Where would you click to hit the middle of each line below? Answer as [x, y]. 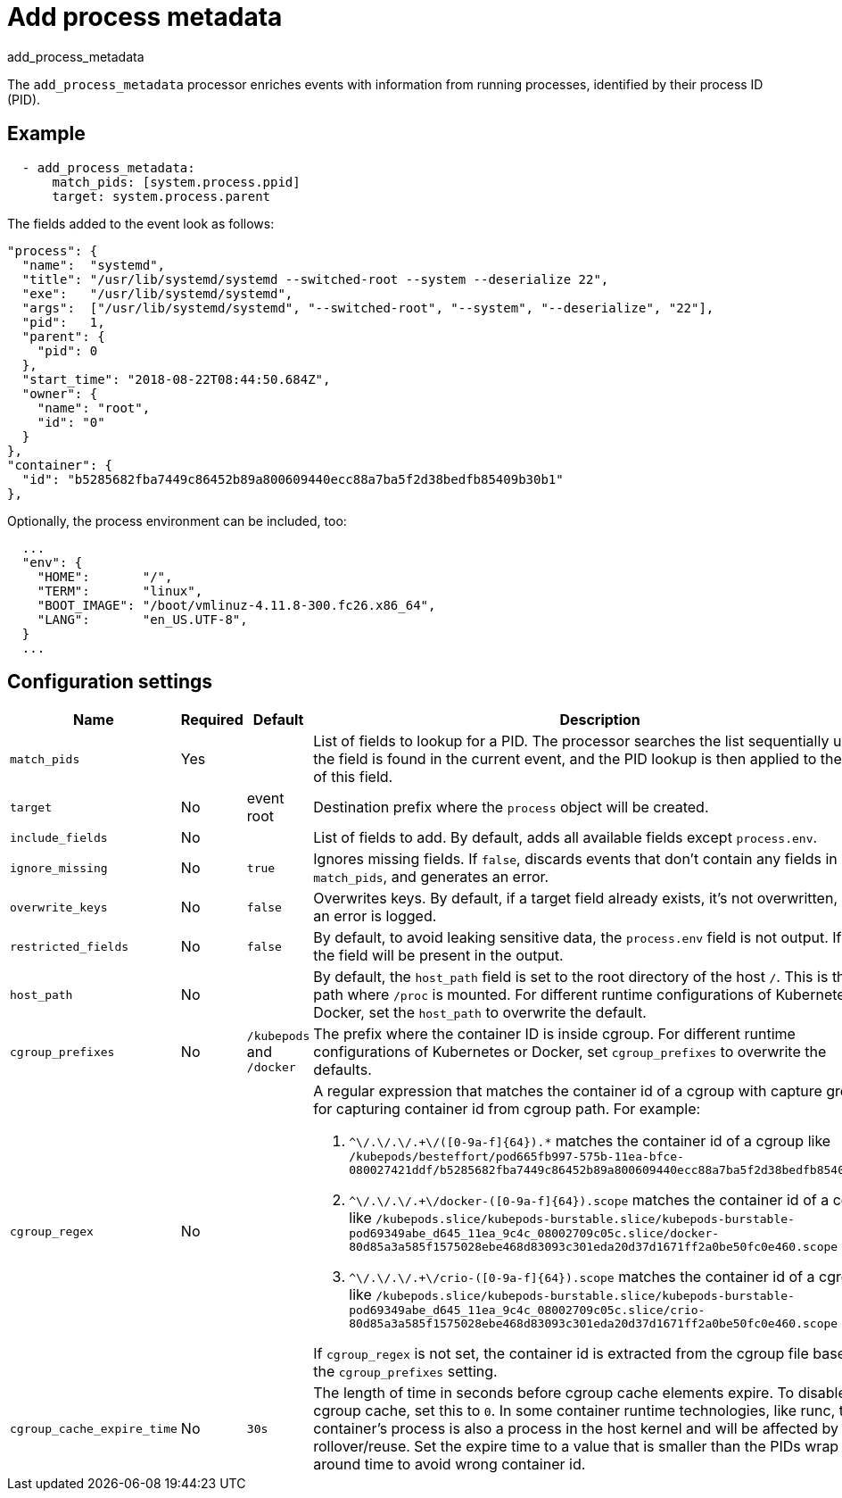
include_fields [59, 837]
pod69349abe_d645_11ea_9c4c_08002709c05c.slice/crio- [527, 1311]
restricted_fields [70, 946]
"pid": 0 [67, 350]
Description [600, 720]
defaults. [343, 1070]
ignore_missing [59, 868]
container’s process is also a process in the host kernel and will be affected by [576, 1429]
